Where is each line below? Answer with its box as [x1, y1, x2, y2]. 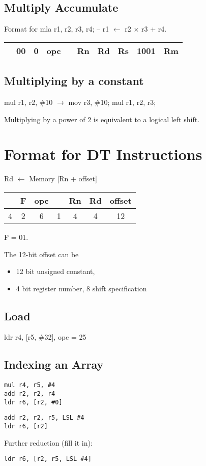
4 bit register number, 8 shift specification [16, 283, 147, 293]
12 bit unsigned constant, [16, 266, 95, 277]
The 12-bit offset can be [4, 249, 79, 259]
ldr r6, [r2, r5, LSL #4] [4, 455, 92, 463]
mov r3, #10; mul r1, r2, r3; [68, 97, 156, 107]
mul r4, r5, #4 [4, 381, 55, 389]
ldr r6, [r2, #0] [4, 398, 63, 406]
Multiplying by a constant [4, 73, 144, 89]
